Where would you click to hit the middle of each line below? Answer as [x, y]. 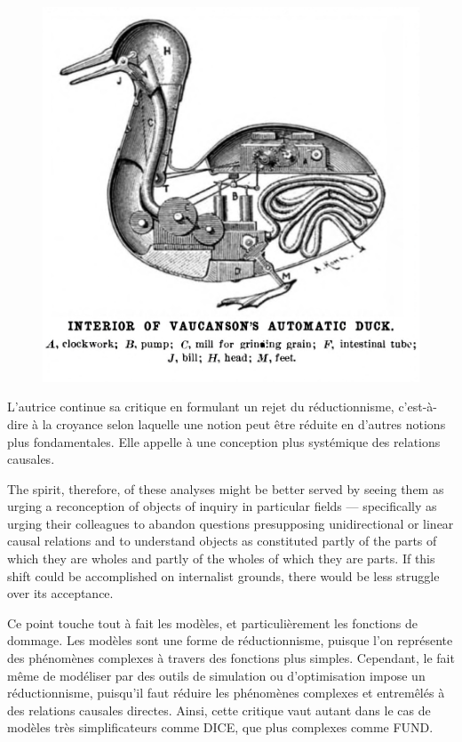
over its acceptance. [60, 593]
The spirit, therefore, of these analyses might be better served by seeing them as [226, 488]
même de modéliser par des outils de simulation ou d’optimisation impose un [216, 675]
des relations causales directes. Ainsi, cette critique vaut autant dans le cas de [219, 710]
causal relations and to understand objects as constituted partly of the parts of [222, 541]
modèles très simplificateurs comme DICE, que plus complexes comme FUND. [220, 727]
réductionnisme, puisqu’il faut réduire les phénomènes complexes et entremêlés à [226, 693]
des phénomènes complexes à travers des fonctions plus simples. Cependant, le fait [231, 658]
